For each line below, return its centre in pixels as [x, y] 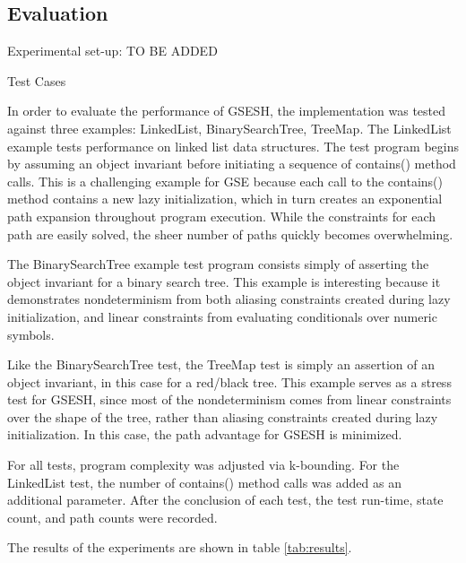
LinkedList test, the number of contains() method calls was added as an [204, 482]
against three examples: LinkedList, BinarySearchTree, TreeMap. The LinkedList [229, 128]
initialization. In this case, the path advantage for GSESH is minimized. [205, 434]
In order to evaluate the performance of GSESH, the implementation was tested [227, 111]
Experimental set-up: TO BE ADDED [112, 51]
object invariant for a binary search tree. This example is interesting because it [224, 281]
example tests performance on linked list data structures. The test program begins [233, 146]
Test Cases [37, 80]
